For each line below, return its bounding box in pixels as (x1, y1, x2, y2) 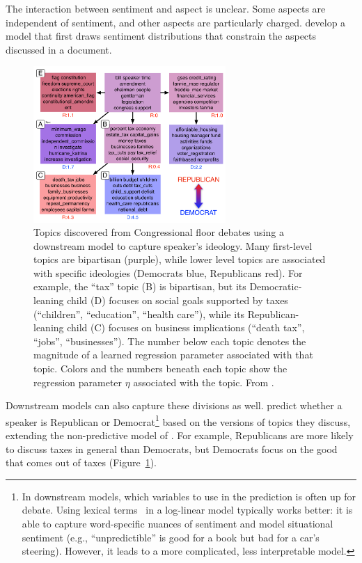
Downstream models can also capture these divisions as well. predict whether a (6, 398, 343, 413)
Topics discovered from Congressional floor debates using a (33, 225, 284, 239)
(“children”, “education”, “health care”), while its (33, 306, 245, 321)
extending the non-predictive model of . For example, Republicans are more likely (6, 428, 354, 443)
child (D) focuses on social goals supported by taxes (67, 293, 288, 308)
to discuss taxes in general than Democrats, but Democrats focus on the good (6, 441, 338, 456)
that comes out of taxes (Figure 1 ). (6, 455, 157, 470)
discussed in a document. (6, 42, 112, 56)
